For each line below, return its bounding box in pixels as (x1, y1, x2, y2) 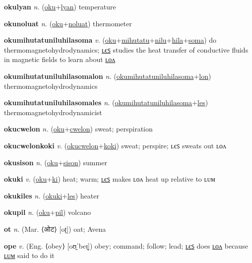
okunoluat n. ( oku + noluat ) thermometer (4, 18, 132, 28)
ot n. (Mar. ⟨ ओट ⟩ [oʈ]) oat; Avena (4, 223, 106, 234)
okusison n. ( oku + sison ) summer (4, 157, 107, 167)
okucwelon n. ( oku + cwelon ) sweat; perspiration (4, 124, 153, 134)
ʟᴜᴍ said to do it (4, 250, 55, 261)
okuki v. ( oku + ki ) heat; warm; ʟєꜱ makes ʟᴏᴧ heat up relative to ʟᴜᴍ (4, 174, 215, 184)
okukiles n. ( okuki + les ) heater (4, 190, 99, 200)
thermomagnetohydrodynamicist (4, 107, 102, 117)
